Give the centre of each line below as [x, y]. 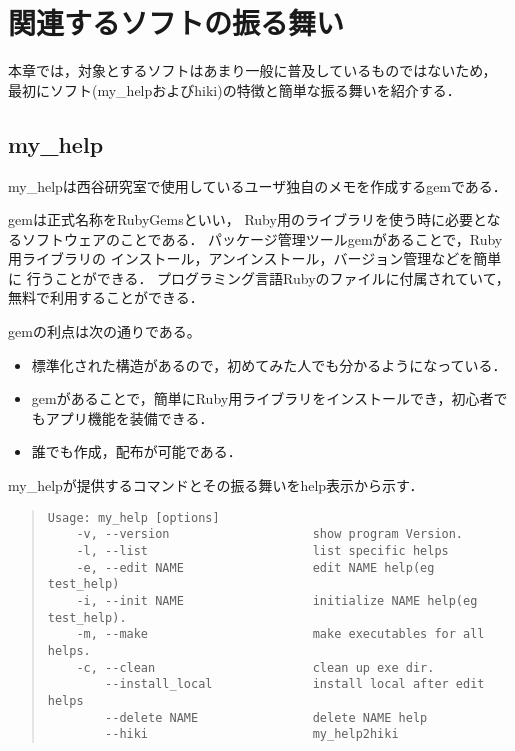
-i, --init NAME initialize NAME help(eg [277, 600]
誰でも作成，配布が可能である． [136, 451]
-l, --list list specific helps [262, 550]
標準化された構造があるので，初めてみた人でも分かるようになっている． [269, 364]
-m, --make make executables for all [280, 634]
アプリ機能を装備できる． [129, 417]
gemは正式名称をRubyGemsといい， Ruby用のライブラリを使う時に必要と [247, 219]
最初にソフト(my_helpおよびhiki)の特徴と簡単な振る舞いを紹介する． [234, 89]
